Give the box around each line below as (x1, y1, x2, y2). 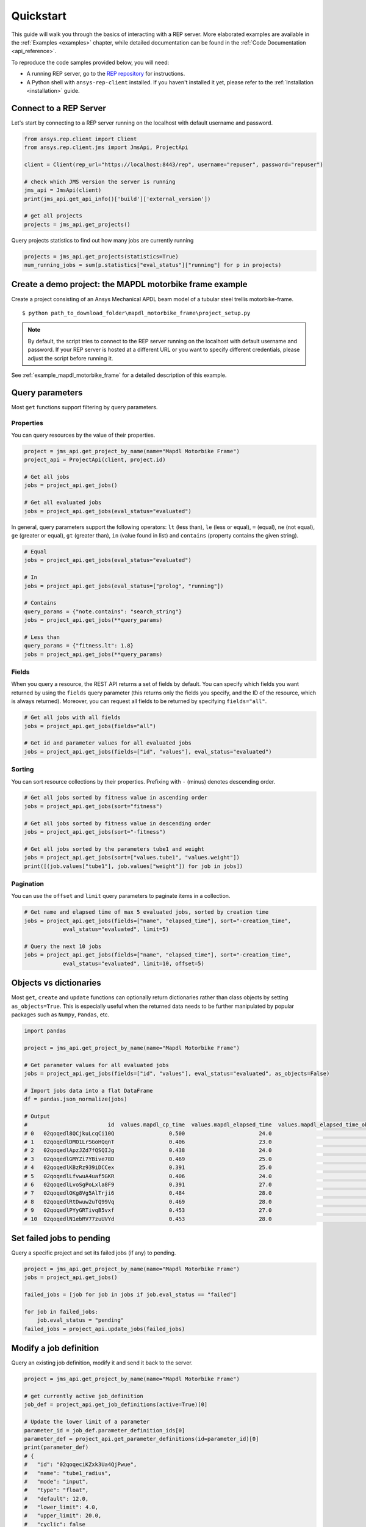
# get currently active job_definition (24, 1393, 143, 1400)
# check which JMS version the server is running (24, 178, 176, 185)
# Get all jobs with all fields (24, 714, 121, 721)
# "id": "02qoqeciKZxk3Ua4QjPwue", (24, 1461, 137, 1468)
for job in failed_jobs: (24, 1308, 99, 1315)
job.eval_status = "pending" (37, 1317, 124, 1324)
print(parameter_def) (24, 1444, 89, 1451)
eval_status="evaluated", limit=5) (62, 926, 169, 933)
